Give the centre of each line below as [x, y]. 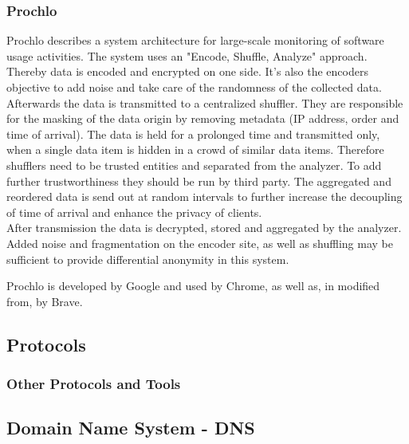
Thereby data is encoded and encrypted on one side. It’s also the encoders [187, 71]
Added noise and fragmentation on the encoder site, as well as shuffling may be [200, 243]
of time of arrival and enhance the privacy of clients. [134, 212]
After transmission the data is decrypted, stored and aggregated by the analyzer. [204, 228]
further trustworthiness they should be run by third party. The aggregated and [199, 181]
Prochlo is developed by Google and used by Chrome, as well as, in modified [193, 286]
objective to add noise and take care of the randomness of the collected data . [194, 87]
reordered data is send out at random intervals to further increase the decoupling [204, 196]
